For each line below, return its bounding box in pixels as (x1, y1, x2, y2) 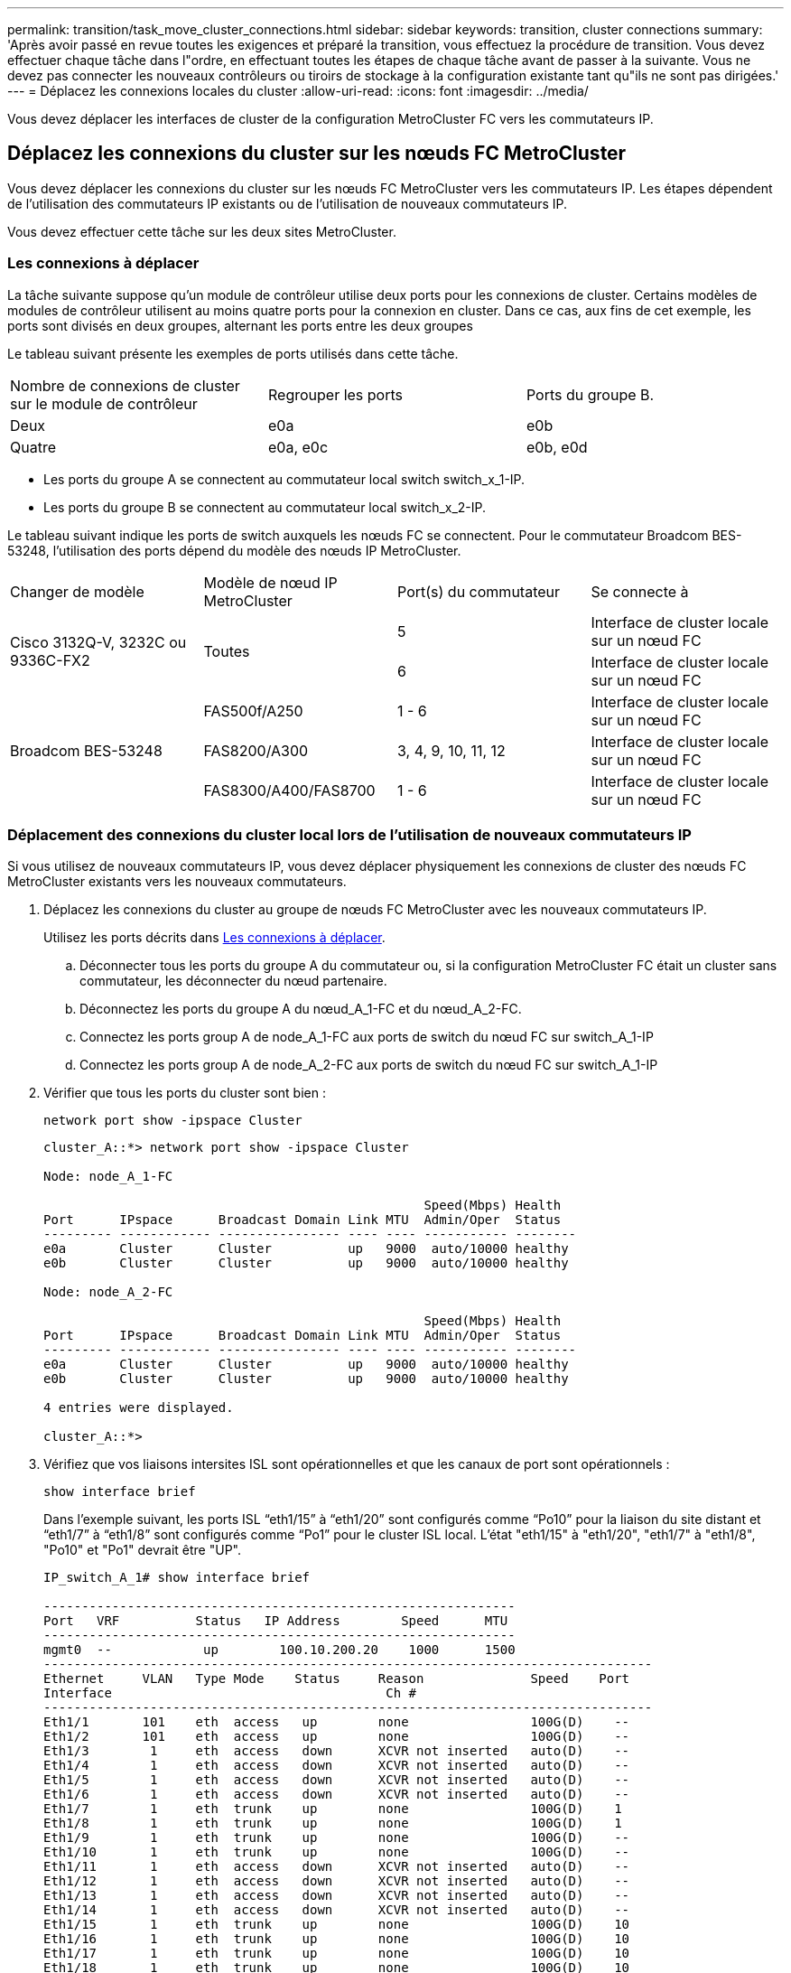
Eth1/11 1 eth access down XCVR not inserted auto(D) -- (43, 1859, 630, 1875)
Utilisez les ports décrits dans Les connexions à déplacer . (43, 930, 386, 946)
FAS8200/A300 (203, 741, 309, 760)
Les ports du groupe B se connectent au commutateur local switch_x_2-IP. (43, 499, 487, 515)
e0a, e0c (267, 437, 329, 456)
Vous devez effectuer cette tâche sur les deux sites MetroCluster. (7, 223, 396, 239)
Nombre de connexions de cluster (10, 376, 240, 395)
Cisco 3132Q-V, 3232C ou (10, 632, 187, 651)
